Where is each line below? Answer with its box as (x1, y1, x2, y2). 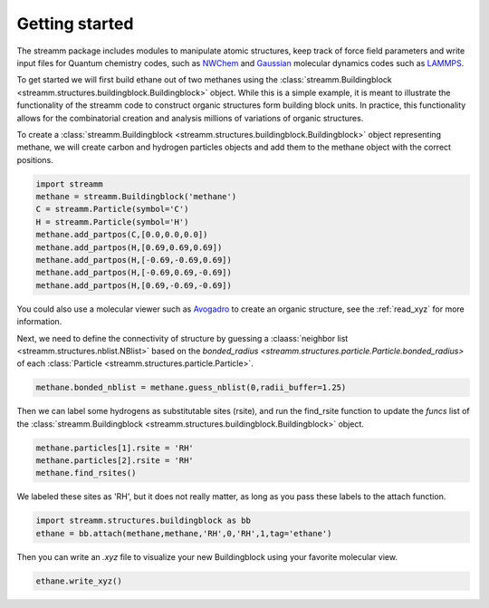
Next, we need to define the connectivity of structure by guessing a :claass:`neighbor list (16, 333, 349, 343)
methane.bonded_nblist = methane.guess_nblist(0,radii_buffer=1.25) (35, 382, 347, 393)
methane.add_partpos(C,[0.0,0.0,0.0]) (35, 229, 208, 240)
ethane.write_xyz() (35, 575, 122, 586)
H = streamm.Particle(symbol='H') (35, 217, 189, 227)
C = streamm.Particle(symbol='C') (35, 204, 189, 215)
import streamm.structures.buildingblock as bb (35, 516, 251, 526)
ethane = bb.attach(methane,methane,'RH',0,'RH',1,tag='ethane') (35, 528, 332, 538)
